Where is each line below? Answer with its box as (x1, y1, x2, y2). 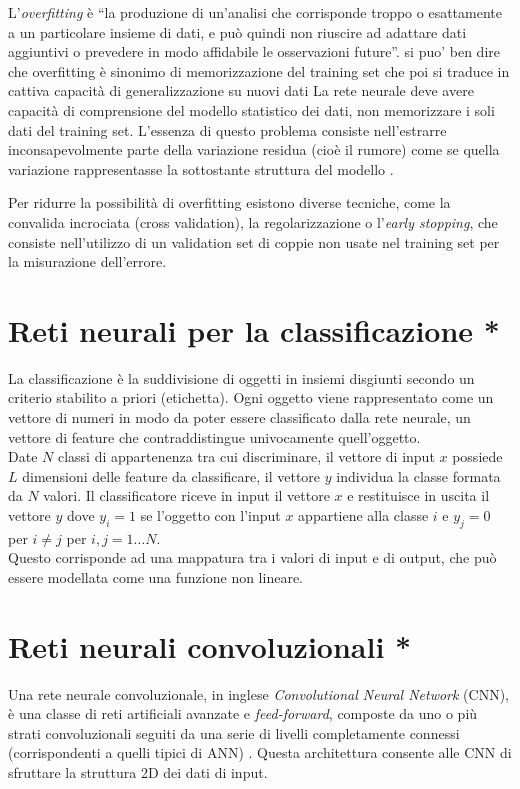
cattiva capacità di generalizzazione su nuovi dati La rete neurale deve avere (8, 80, 474, 101)
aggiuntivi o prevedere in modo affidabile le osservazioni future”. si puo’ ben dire (8, 41, 501, 62)
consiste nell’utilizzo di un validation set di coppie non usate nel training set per (8, 231, 500, 252)
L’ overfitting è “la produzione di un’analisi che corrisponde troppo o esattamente (8, 2, 502, 22)
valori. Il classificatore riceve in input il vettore (43, 485, 330, 506)
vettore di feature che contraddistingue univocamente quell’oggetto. (8, 426, 421, 447)
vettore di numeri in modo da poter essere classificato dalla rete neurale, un (8, 407, 471, 428)
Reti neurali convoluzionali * (8, 625, 412, 666)
